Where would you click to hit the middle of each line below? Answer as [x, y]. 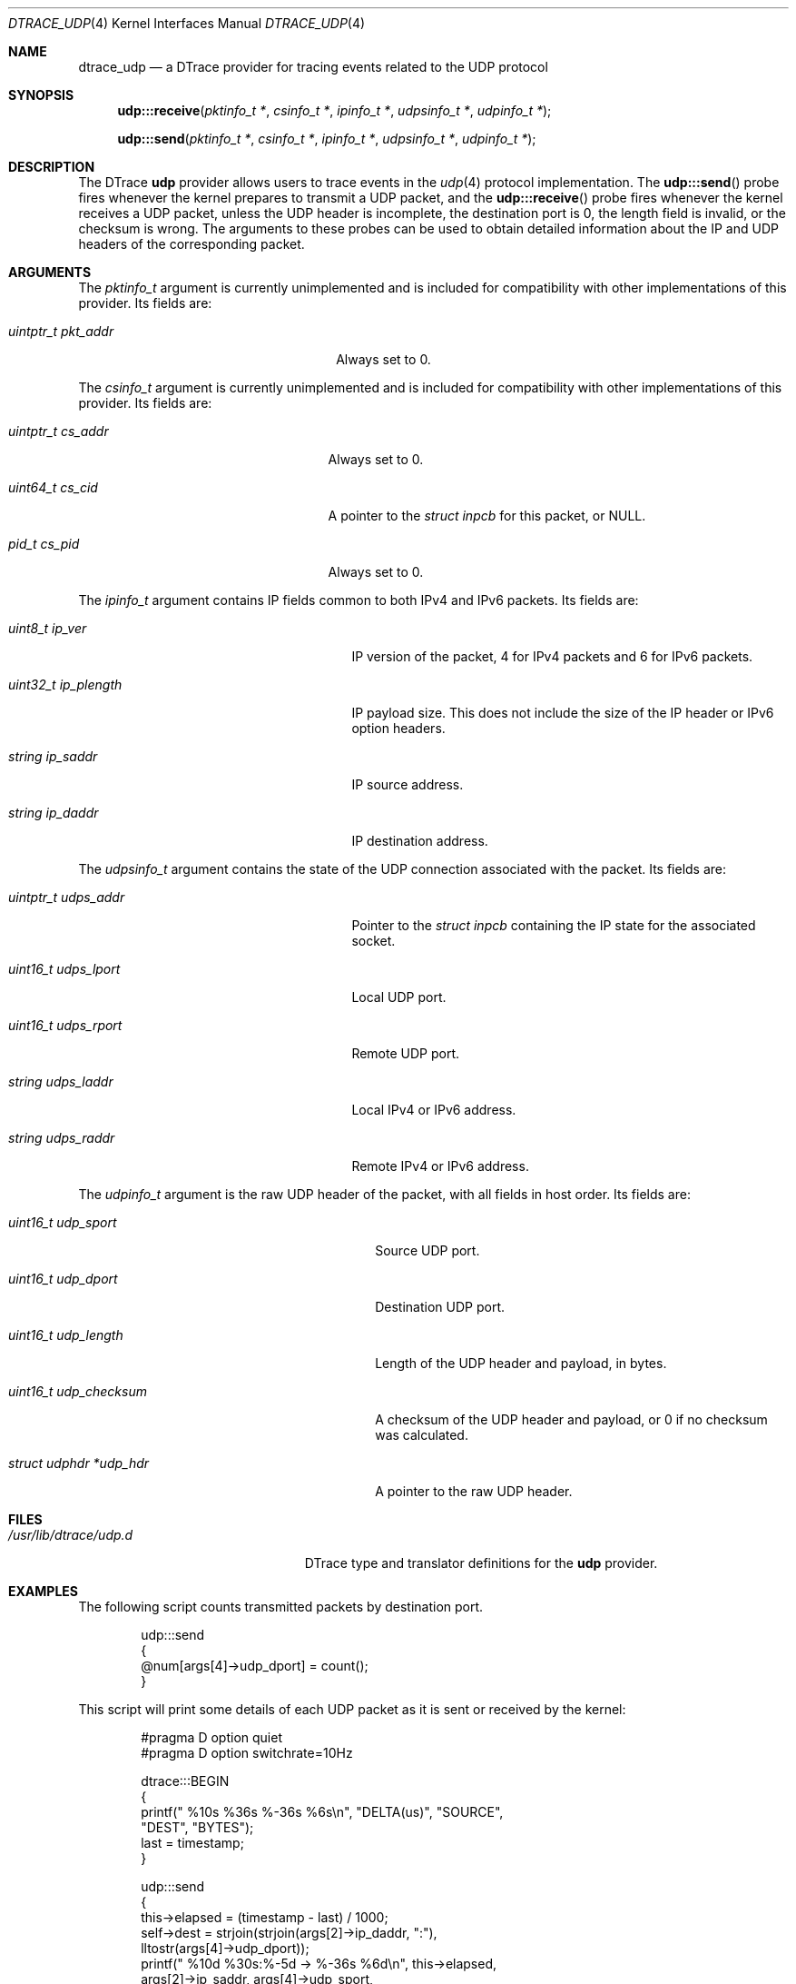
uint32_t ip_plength [65, 684]
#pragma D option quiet [211, 1737]
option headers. [398, 728]
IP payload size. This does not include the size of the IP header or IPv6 [563, 713]
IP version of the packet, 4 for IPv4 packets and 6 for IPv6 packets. [552, 656]
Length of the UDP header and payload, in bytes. [521, 1363]
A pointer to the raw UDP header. [474, 1491]
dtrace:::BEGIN [185, 1781]
